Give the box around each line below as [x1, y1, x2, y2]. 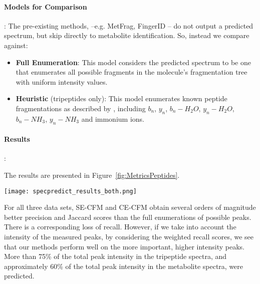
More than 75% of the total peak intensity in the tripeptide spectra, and [4, 251, 227, 261]
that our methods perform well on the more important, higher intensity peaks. [4, 241, 244, 251]
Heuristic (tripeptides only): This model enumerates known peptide [16, 93, 227, 104]
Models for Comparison [4, 1, 87, 12]
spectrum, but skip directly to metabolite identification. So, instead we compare [4, 30, 249, 41]
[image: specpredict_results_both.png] [4, 187, 137, 195]
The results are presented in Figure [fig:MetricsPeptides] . [4, 169, 180, 180]
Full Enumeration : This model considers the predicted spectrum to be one [16, 57, 251, 67]
